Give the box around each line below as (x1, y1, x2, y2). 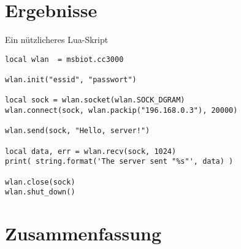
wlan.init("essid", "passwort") (5, 75, 137, 85)
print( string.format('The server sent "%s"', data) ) (5, 157, 234, 166)
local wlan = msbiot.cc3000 (5, 55, 124, 64)
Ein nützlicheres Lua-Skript (5, 33, 109, 46)
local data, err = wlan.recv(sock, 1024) (5, 147, 177, 156)
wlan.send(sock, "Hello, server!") (5, 126, 150, 136)
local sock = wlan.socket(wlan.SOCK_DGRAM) (5, 96, 185, 105)
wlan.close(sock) (5, 177, 75, 186)
